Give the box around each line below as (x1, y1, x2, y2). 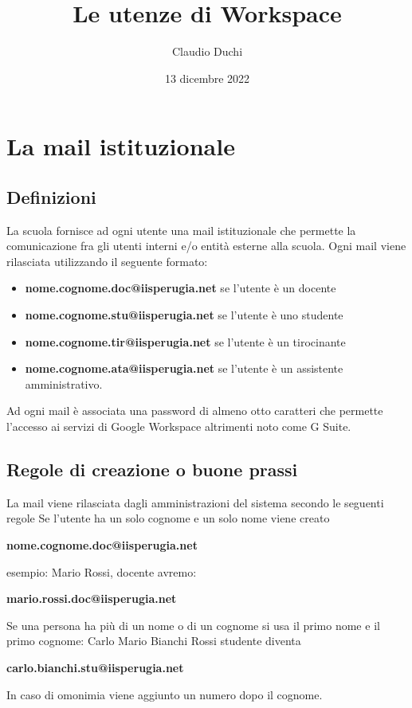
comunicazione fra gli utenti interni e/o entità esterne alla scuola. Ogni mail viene (6, 237, 406, 254)
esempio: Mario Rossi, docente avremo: (6, 563, 197, 580)
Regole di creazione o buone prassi (6, 457, 298, 482)
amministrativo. (25, 375, 103, 392)
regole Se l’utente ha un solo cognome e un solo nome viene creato (6, 510, 330, 526)
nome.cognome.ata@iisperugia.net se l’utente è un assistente (25, 360, 343, 377)
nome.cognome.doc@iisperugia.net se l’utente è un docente (25, 280, 336, 296)
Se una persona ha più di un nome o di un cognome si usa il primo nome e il (6, 616, 380, 633)
